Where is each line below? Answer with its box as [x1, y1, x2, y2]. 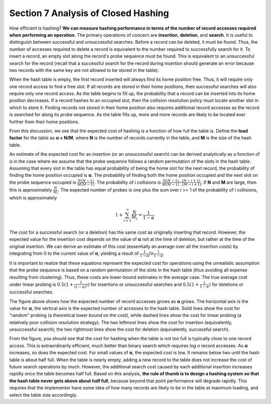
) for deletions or [209, 281, 243, 287]
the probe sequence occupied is [9, 179, 76, 185]
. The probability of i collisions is [94, 179, 161, 185]
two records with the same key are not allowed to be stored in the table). [9, 67, 159, 73]
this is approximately [9, 187, 52, 193]
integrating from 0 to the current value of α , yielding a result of [9, 250, 139, 256]
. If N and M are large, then [201, 179, 257, 185]
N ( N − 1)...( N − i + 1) [163, 178, 201, 183]
